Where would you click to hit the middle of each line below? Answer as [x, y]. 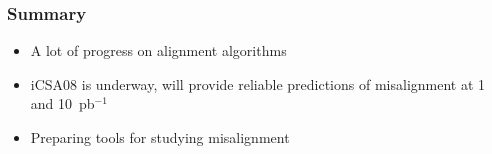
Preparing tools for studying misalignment [160, 137]
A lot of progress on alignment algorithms [158, 50]
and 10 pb [62, 103]
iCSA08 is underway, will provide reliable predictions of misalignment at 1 [258, 83]
